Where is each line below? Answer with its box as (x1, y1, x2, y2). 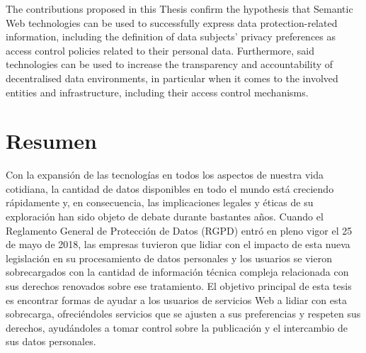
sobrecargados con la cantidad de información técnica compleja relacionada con (6, 264, 349, 279)
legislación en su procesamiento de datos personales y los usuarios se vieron (6, 250, 332, 265)
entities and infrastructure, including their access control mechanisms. (6, 84, 309, 99)
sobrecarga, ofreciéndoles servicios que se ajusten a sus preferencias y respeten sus (6, 306, 361, 321)
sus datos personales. (6, 334, 96, 349)
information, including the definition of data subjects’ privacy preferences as (6, 29, 336, 44)
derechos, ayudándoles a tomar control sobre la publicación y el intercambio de (6, 320, 348, 335)
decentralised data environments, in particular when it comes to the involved (6, 70, 338, 85)
